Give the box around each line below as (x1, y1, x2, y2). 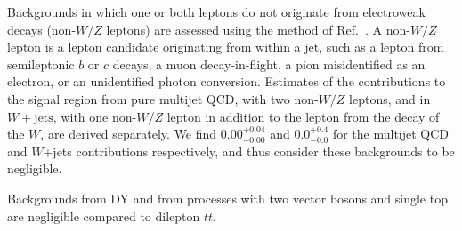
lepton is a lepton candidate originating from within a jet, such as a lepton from (7, 37, 444, 56)
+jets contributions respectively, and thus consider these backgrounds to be (43, 141, 455, 160)
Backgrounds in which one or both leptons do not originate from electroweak (7, 3, 426, 20)
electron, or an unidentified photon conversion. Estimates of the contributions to (7, 72, 446, 91)
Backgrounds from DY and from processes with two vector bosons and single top (7, 188, 448, 207)
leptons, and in (349, 89, 431, 108)
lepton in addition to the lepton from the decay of (166, 107, 440, 125)
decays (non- (7, 20, 77, 38)
